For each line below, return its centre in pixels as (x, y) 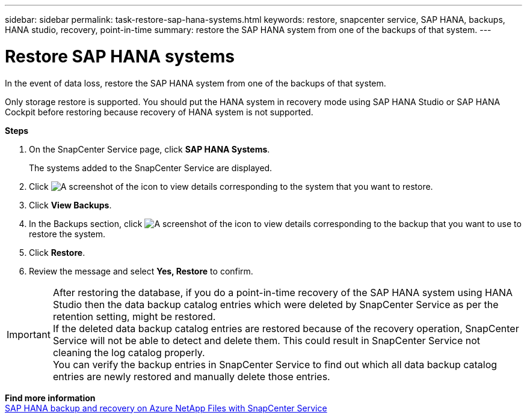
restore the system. (67, 234)
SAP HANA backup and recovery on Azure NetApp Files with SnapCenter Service (166, 408)
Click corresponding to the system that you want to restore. (231, 186)
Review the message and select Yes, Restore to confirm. (141, 271)
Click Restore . (57, 252)
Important (29, 334)
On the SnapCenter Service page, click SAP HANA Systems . (149, 149)
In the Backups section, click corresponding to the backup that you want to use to (275, 223)
